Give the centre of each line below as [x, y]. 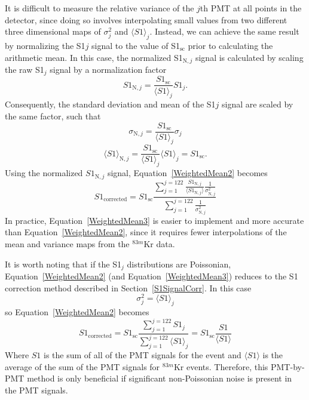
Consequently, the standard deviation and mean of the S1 [110, 104]
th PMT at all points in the [251, 8]
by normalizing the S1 [45, 45]
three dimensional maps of [53, 31]
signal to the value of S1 [136, 45]
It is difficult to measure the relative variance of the [100, 8]
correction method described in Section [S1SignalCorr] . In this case [128, 287]
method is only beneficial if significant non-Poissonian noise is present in [160, 378]
